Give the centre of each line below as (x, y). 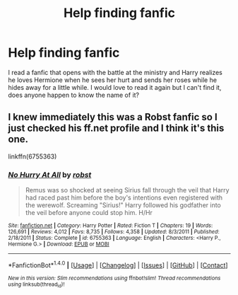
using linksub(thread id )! (36, 285)
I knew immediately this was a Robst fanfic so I (113, 117)
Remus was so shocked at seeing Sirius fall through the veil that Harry (127, 190)
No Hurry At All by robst (50, 175)
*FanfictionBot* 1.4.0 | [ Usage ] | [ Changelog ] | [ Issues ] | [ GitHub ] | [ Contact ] (118, 265)
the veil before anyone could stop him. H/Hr (89, 213)
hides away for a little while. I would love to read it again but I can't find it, (115, 87)
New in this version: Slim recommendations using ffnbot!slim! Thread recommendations (114, 278)
